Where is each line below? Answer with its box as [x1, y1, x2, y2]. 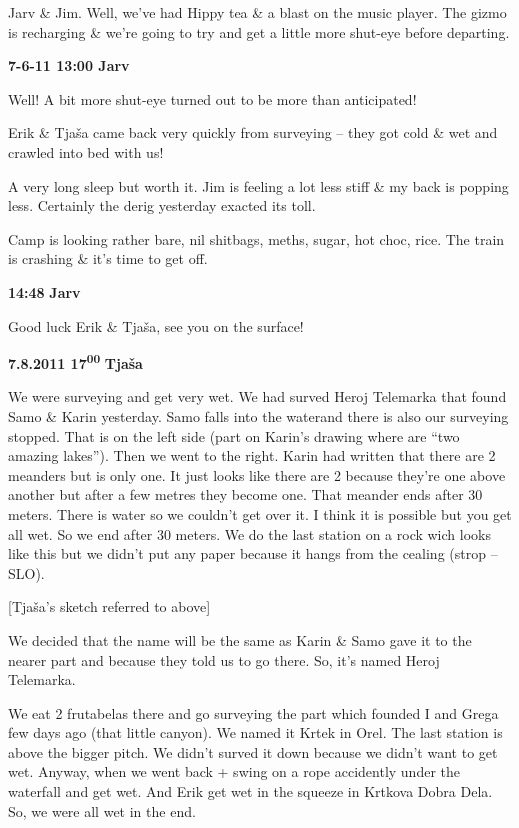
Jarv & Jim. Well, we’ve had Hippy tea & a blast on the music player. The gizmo [8, 2, 507, 22]
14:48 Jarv [8, 281, 81, 302]
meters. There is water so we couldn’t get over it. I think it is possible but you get [8, 503, 512, 524]
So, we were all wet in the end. [8, 800, 196, 821]
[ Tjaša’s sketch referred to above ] [8, 596, 211, 617]
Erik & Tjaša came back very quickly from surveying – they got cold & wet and [8, 122, 498, 143]
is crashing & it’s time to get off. [8, 248, 208, 269]
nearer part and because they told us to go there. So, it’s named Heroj [8, 649, 440, 670]
